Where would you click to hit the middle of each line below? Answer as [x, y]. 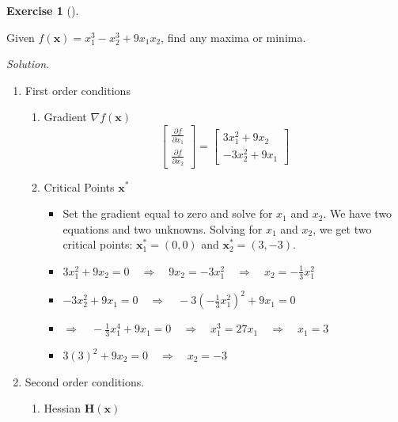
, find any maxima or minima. [233, 37]
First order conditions [78, 90]
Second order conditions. [85, 381]
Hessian [63, 408]
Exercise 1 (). [43, 10]
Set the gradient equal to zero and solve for [168, 213]
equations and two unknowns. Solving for [163, 228]
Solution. [28, 64]
